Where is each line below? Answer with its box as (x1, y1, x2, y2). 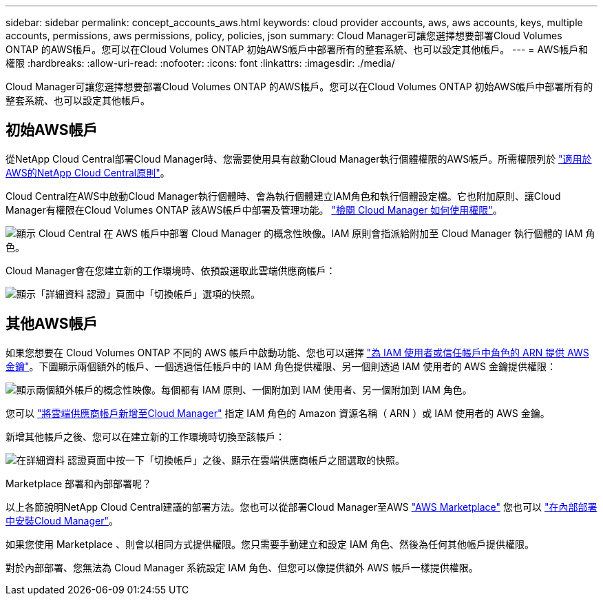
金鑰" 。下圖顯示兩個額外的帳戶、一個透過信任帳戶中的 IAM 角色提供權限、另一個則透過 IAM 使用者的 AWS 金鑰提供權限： (6, 360, 556, 372)
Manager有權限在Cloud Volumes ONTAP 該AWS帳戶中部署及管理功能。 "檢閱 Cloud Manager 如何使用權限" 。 (6, 203, 502, 216)
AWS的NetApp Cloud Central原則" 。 (6, 166, 170, 179)
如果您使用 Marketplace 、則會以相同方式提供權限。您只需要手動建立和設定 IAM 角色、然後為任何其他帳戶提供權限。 (6, 538, 534, 550)
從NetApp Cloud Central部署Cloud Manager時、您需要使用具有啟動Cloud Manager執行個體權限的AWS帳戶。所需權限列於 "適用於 (6, 152, 592, 165)
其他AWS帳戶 (6, 315, 98, 333)
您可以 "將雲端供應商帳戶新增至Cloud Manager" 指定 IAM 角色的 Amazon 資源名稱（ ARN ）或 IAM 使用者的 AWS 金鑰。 (6, 407, 550, 419)
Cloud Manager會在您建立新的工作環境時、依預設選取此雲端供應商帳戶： (6, 264, 336, 276)
